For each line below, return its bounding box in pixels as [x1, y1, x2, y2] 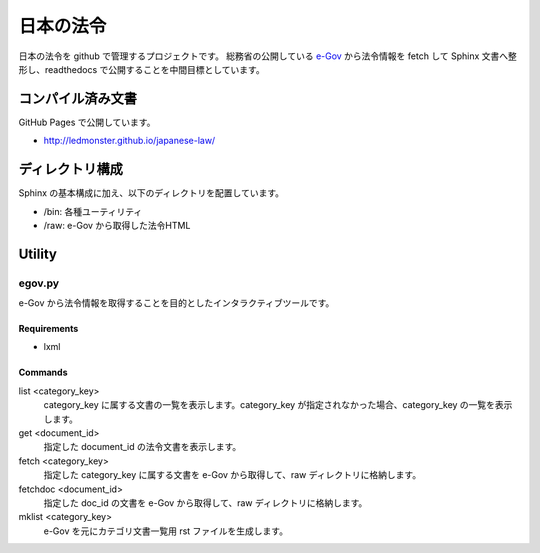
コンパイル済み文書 [18, 90, 137, 107]
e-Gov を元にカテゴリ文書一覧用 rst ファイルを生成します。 [43, 525, 289, 537]
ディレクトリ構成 [18, 161, 124, 178]
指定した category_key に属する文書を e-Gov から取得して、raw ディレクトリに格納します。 [43, 469, 422, 481]
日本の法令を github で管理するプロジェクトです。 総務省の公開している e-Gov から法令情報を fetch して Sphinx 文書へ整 [18, 50, 517, 62]
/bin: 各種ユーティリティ [43, 205, 143, 217]
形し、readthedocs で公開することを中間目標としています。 [18, 63, 265, 75]
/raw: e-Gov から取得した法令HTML [43, 219, 191, 231]
